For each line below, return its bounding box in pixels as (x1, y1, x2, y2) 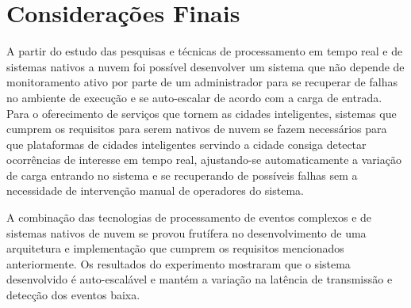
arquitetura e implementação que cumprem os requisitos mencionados (6, 240, 344, 257)
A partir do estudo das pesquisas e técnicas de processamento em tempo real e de (6, 43, 403, 59)
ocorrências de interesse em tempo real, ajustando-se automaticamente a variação (6, 151, 401, 168)
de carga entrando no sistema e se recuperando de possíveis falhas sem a (6, 166, 358, 183)
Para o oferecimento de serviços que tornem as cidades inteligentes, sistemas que (6, 105, 397, 121)
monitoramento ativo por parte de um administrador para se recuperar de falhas (6, 74, 398, 90)
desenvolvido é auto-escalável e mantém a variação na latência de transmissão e (6, 271, 393, 287)
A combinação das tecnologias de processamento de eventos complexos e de (6, 209, 372, 226)
